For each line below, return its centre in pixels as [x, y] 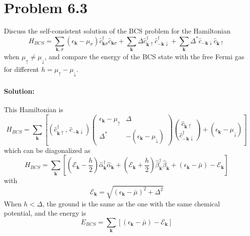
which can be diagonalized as [47, 150]
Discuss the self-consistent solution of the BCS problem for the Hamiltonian [117, 31]
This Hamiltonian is [34, 110]
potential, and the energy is [45, 213]
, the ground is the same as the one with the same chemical [131, 203]
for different [22, 69]
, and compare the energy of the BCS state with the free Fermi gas [144, 56]
